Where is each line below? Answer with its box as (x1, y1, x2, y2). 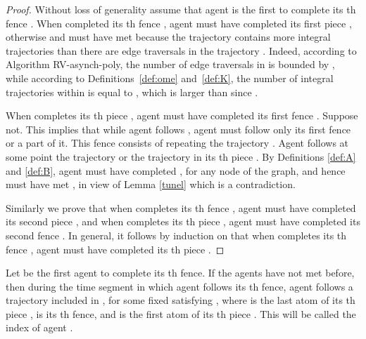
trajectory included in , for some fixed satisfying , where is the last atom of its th (6, 293, 355, 307)
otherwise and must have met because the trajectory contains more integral (6, 29, 331, 44)
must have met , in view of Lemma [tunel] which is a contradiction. (6, 177, 296, 192)
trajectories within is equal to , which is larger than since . (6, 84, 258, 99)
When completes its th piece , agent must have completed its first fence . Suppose (6, 108, 358, 123)
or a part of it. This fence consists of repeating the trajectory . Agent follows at (6, 135, 349, 150)
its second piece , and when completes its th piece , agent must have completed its (6, 214, 360, 229)
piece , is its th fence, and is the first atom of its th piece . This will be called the (6, 306, 356, 321)
